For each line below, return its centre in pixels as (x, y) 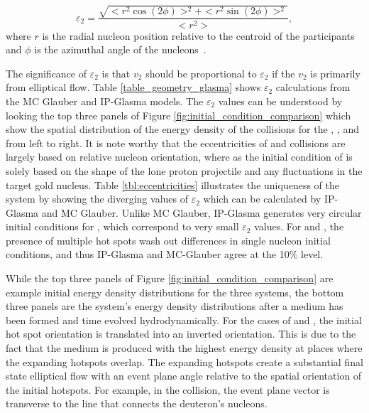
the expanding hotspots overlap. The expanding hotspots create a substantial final (184, 361)
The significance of (46, 73)
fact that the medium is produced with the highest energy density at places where (184, 348)
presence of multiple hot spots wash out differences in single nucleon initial (168, 240)
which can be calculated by (262, 199)
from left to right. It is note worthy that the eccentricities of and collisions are (176, 143)
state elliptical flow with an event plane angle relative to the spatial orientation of (184, 376)
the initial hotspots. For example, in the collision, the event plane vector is (168, 389)
